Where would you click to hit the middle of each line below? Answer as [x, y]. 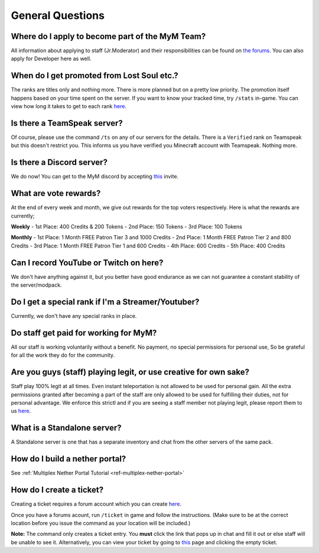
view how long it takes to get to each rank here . [69, 106]
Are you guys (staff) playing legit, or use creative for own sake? [130, 372]
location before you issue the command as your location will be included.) [101, 523]
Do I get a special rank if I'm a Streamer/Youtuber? [105, 302]
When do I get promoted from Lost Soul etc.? [95, 76]
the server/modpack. [36, 285]
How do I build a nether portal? [69, 459]
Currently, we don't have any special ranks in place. [74, 316]
